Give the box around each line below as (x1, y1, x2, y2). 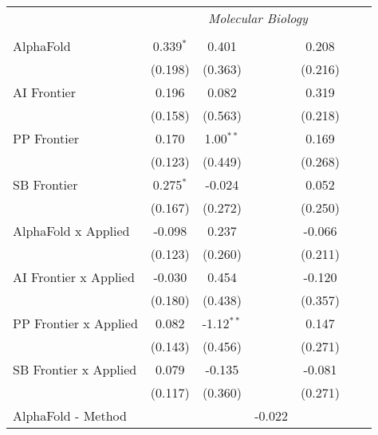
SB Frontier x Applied (13, 360, 137, 378)
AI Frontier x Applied (13, 268, 135, 286)
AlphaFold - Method (13, 406, 127, 425)
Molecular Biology (207, 9, 308, 27)
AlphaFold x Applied (13, 221, 130, 240)
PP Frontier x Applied (13, 314, 138, 332)
